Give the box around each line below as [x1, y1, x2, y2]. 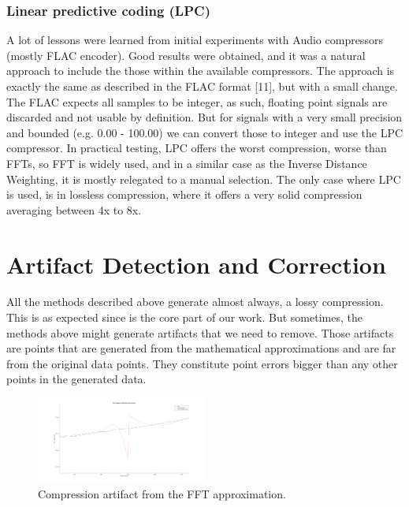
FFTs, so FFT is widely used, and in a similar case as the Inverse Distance [6, 155, 367, 171]
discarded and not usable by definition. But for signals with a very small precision [6, 109, 403, 125]
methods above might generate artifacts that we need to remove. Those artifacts [6, 324, 394, 341]
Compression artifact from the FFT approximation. [38, 485, 286, 501]
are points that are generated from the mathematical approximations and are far [6, 340, 396, 356]
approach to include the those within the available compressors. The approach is [6, 62, 395, 79]
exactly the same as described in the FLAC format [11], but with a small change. [6, 78, 398, 94]
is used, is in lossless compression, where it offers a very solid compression [6, 186, 363, 203]
